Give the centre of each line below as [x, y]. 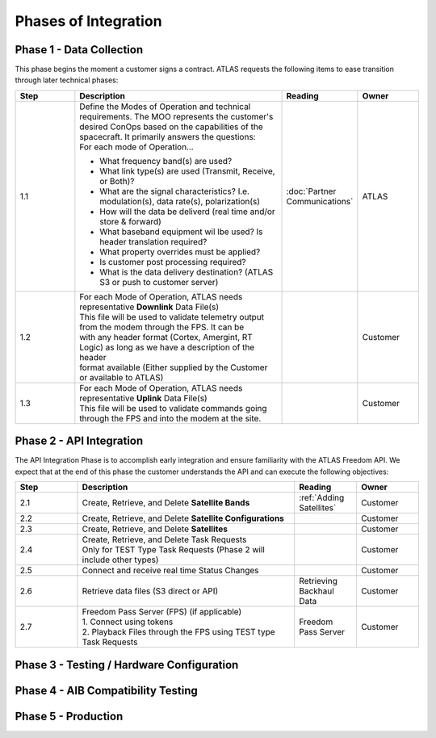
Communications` [320, 201]
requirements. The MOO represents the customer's [176, 116]
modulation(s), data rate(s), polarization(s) [180, 201]
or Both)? [117, 181]
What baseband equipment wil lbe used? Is [181, 232]
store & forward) [130, 221]
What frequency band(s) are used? [166, 161]
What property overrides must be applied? [180, 252]
